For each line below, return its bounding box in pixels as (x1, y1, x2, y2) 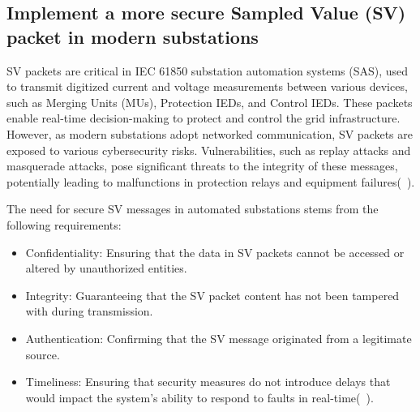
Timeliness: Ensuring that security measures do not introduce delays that (25, 373, 391, 390)
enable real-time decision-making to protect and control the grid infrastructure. (6, 109, 401, 127)
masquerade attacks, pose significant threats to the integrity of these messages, (6, 157, 398, 174)
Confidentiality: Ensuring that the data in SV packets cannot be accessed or (25, 243, 405, 260)
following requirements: (6, 216, 122, 233)
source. (25, 345, 60, 363)
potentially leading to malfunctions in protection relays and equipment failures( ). (6, 173, 415, 190)
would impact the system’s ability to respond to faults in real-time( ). (25, 388, 374, 406)
